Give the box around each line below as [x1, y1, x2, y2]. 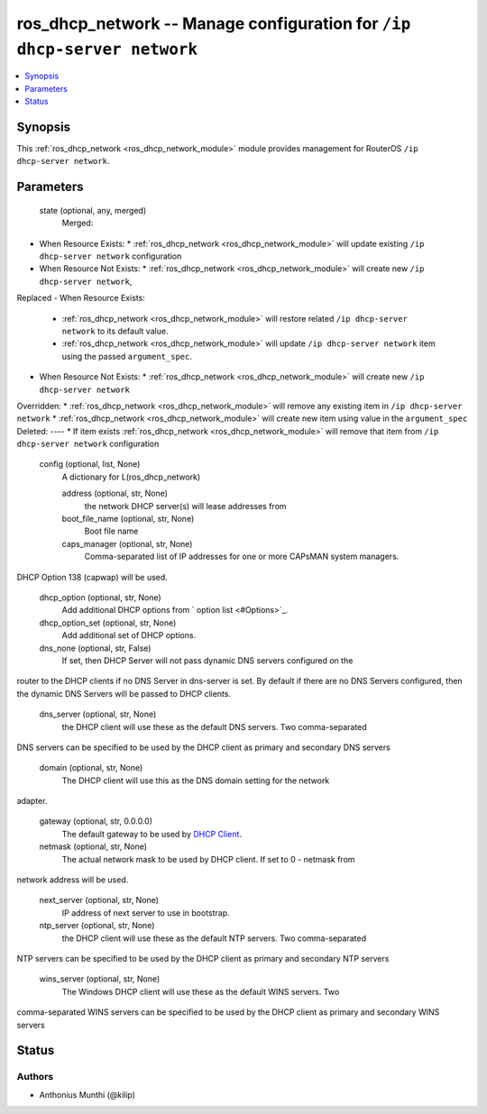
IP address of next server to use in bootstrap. [61, 907, 230, 918]
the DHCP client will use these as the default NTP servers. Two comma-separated [61, 933, 367, 944]
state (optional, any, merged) [39, 205, 147, 215]
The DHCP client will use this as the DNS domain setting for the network [61, 775, 330, 786]
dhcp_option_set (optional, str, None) [39, 617, 177, 628]
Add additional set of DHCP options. [61, 630, 197, 641]
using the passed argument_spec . [61, 351, 193, 361]
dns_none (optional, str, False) [39, 643, 152, 653]
